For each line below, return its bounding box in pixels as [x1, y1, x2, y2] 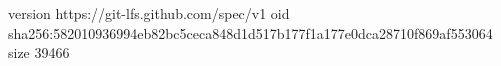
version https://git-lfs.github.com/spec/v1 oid [8, 3, 290, 23]
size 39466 [8, 42, 70, 63]
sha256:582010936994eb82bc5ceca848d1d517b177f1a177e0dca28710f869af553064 [8, 22, 493, 43]
